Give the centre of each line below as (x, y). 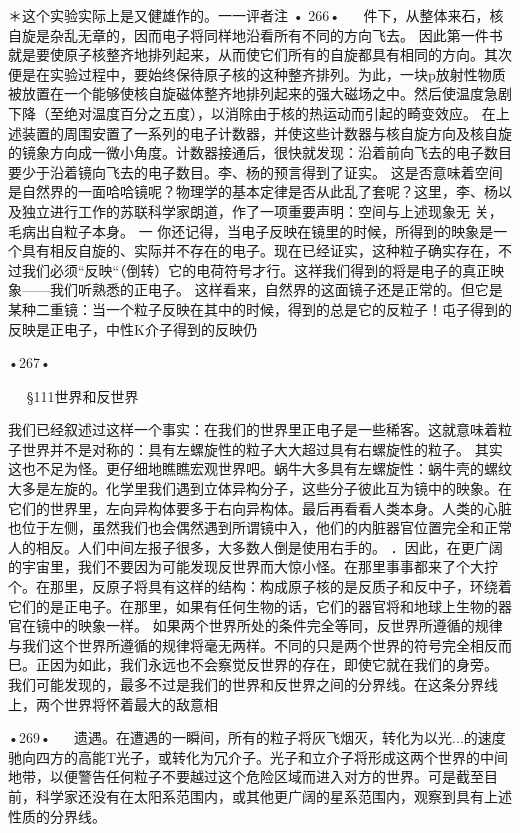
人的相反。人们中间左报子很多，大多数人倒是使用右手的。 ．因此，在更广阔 (255, 546)
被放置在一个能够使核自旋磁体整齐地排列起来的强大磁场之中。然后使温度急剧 (260, 93)
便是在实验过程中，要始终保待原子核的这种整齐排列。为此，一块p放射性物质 (257, 73)
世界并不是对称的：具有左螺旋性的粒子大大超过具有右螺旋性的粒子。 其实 (262, 448)
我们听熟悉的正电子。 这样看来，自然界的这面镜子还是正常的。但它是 (276, 289)
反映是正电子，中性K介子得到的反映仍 (132, 328)
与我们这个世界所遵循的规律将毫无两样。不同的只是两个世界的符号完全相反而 (260, 644)
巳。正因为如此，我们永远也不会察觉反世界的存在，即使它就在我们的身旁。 (253, 664)
